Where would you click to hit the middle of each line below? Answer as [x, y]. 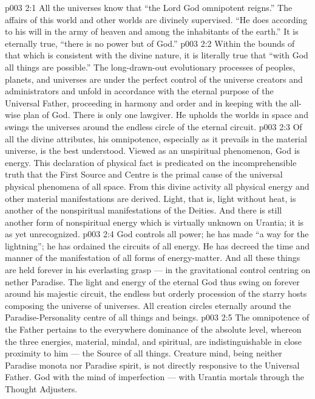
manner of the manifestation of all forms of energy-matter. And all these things [153, 258]
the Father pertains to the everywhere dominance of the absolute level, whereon [153, 329]
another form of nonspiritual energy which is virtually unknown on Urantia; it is [154, 222]
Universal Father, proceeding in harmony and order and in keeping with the [146, 102]
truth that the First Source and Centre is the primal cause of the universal [144, 174]
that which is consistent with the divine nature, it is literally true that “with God [157, 55]
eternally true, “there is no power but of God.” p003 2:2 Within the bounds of [150, 43]
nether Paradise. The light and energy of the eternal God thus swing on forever [152, 281]
